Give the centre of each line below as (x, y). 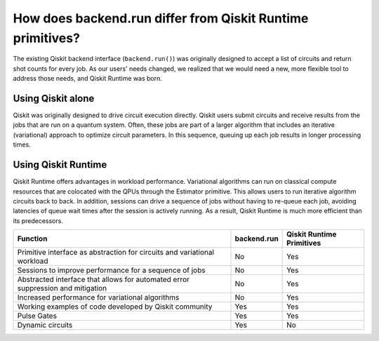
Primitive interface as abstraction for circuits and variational (115, 253)
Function (32, 239)
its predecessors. (38, 220)
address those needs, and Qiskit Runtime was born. (88, 79)
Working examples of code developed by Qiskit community (115, 307)
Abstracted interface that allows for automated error (103, 279)
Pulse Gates (37, 316)
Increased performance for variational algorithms (98, 297)
